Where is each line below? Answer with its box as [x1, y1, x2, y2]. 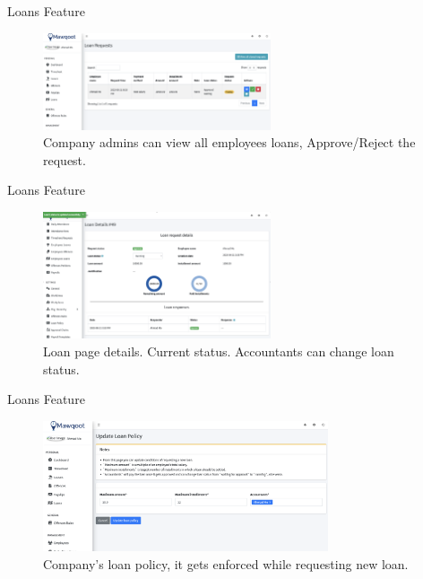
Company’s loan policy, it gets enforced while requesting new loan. [43, 554, 409, 573]
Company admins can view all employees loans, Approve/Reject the [43, 133, 416, 152]
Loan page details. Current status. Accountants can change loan [43, 341, 394, 360]
